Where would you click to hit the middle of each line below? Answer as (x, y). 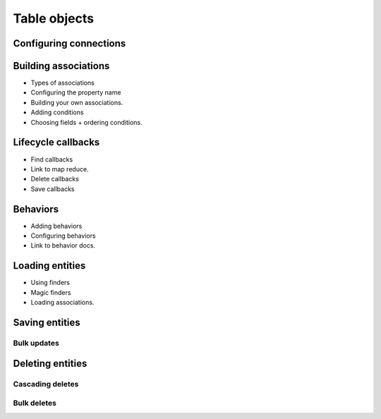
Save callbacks (53, 189)
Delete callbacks (55, 179)
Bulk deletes (35, 403)
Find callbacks (52, 159)
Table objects (54, 18)
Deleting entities (50, 364)
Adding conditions (57, 112)
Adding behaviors (56, 226)
